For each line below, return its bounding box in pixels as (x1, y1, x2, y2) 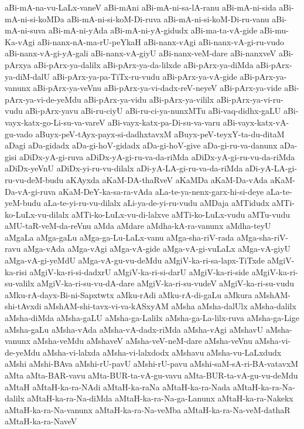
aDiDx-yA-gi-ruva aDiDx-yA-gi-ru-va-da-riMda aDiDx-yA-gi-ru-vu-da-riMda (19, 150, 295, 163)
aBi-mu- (259, 24, 289, 36)
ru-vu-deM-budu (5, 173, 64, 185)
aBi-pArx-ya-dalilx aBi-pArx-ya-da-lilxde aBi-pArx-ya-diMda (33, 58, 254, 70)
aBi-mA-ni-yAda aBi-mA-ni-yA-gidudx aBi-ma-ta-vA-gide (48, 24, 258, 36)
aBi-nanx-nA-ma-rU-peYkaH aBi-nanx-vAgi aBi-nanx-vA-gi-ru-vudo (37, 35, 285, 48)
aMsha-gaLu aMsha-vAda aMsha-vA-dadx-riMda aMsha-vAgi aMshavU (5, 323, 264, 335)
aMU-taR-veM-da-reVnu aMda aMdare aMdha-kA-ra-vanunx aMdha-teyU (5, 219, 271, 232)
